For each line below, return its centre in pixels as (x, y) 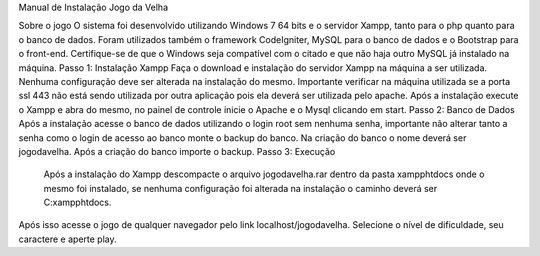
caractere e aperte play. (67, 239)
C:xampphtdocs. (77, 202)
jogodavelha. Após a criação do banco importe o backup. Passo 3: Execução (177, 151)
